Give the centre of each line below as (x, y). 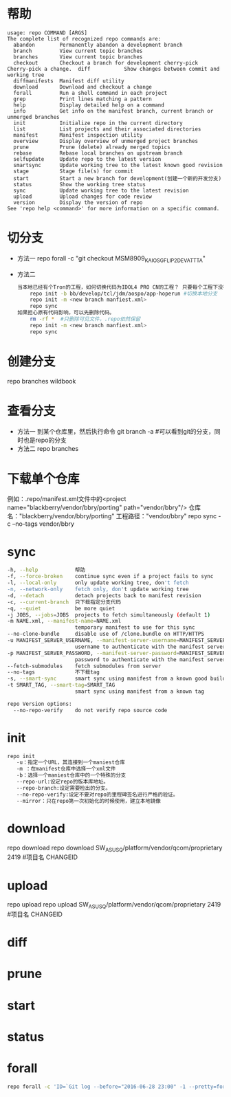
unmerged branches (33, 117)
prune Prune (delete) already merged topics (92, 147)
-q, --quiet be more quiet (61, 608)
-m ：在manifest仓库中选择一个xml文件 (66, 769)
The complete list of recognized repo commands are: (84, 38)
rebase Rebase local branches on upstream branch (98, 153)
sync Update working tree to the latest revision (101, 190)
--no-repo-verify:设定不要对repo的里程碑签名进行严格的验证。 (97, 795)
